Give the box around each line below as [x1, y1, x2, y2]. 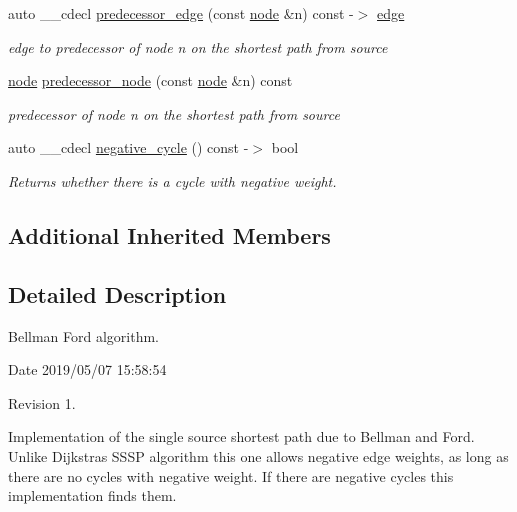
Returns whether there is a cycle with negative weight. [8, 170, 337, 191]
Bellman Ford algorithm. [8, 325, 159, 346]
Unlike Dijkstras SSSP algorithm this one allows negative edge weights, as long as [8, 445, 509, 466]
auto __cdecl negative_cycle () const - [8, 137, 249, 158]
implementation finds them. [8, 485, 177, 506]
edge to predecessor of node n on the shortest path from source [8, 36, 388, 57]
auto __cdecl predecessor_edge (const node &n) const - [8, 3, 354, 23]
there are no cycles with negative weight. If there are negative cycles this [8, 465, 454, 486]
